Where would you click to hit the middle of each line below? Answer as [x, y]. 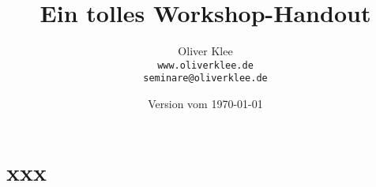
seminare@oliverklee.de [205, 79]
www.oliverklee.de [205, 65]
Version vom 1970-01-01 [205, 104]
